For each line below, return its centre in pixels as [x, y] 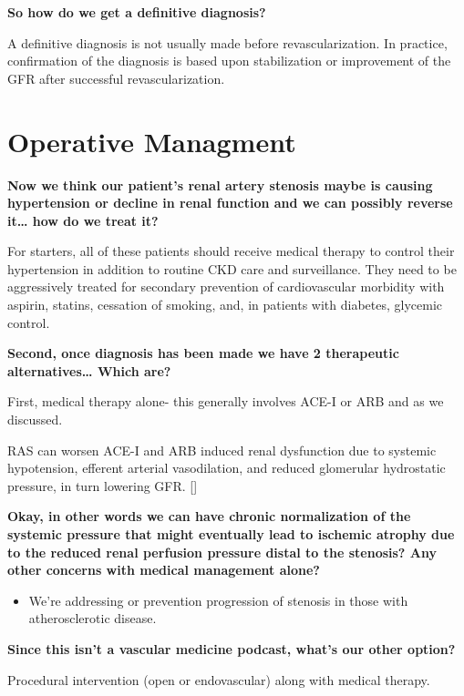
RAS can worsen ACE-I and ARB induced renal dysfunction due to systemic [222, 450]
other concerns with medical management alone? [164, 570]
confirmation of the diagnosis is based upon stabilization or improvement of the [229, 61]
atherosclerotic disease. [93, 618]
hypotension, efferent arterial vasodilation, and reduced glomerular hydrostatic [227, 468]
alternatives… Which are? [89, 370]
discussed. [35, 420]
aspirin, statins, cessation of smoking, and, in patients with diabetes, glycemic [225, 305]
